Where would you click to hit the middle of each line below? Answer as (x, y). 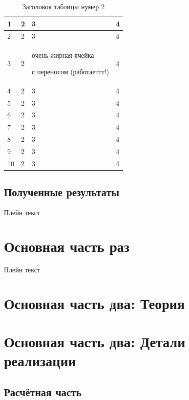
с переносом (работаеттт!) (71, 71)
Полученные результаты (62, 192)
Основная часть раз (67, 246)
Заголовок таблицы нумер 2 (63, 6)
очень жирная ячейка (63, 55)
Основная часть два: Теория (94, 303)
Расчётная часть (43, 391)
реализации (40, 361)
